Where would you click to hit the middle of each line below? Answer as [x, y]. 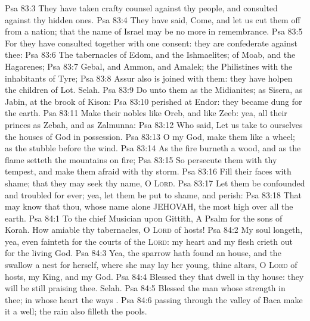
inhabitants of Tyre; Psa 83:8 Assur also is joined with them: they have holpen [149, 78]
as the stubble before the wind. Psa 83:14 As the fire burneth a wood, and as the [153, 148]
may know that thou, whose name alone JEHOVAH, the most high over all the [149, 206]
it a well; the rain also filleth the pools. [76, 311]
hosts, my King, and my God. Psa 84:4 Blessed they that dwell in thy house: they [154, 276]
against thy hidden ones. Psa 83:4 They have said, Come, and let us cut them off [153, 19]
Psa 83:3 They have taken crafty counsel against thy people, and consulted [141, 8]
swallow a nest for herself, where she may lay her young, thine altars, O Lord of [151, 265]
